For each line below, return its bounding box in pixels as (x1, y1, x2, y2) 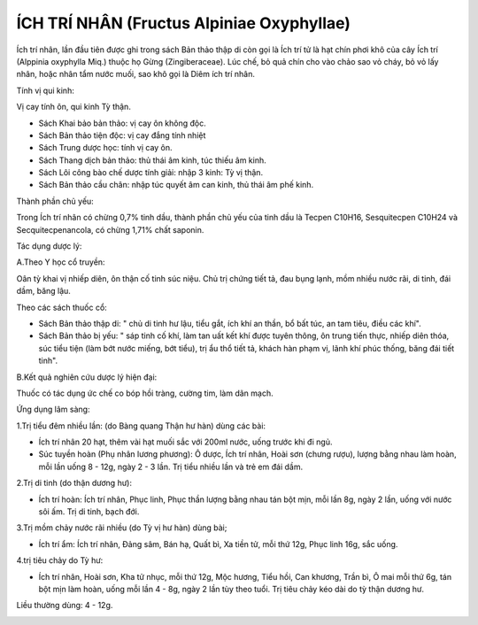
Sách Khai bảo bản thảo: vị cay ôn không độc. (38, 118, 207, 128)
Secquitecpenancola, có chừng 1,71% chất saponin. (16, 224, 204, 235)
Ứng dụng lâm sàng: (16, 404, 90, 415)
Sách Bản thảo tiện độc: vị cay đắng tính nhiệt (38, 129, 206, 141)
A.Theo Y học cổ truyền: (16, 257, 105, 267)
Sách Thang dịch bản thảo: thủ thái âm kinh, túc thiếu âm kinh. (38, 155, 266, 166)
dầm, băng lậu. (16, 286, 71, 297)
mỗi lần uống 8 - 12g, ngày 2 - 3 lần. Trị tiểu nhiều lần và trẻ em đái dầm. (38, 461, 304, 472)
